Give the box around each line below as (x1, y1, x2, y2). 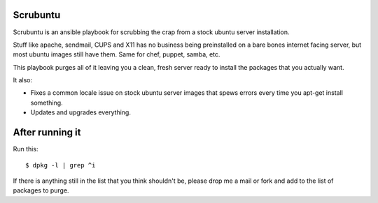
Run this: (13, 145, 38, 153)
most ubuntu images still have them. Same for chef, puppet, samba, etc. (13, 50, 220, 59)
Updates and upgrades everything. (30, 108, 131, 116)
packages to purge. (13, 186, 69, 195)
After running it (13, 126, 81, 139)
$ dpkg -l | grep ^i (25, 161, 96, 169)
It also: (13, 76, 33, 84)
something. (30, 98, 63, 107)
